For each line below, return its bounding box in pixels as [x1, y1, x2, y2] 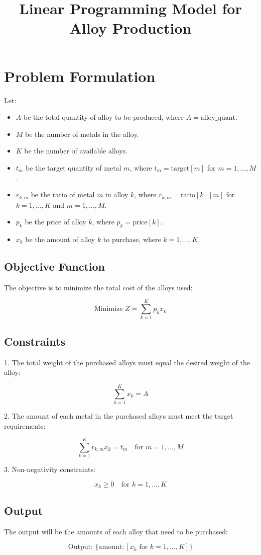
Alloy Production [69, 18, 192, 38]
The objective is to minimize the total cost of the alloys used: [4, 282, 193, 292]
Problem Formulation [4, 65, 156, 86]
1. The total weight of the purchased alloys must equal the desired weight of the [4, 357, 250, 367]
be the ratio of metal [31, 189, 95, 200]
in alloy [105, 189, 128, 200]
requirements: [4, 420, 46, 431]
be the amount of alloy [25, 233, 95, 244]
